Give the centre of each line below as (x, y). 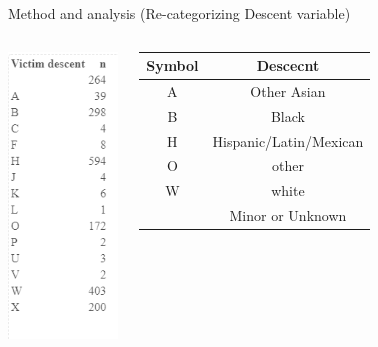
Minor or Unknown (288, 215)
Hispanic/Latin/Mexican (288, 140)
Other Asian (288, 90)
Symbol (172, 65)
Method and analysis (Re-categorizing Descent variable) (179, 13)
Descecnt (288, 65)
